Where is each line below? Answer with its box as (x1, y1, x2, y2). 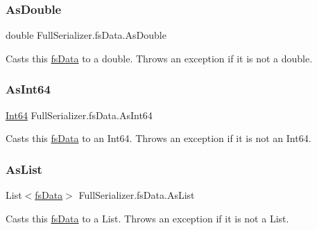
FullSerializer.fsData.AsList (78, 188, 195, 202)
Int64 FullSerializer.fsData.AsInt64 (6, 107, 153, 122)
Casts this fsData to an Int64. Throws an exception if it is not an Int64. (6, 131, 311, 145)
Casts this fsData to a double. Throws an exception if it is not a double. (6, 51, 313, 65)
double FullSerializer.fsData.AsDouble (6, 28, 166, 42)
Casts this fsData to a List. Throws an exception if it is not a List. (6, 211, 289, 225)
